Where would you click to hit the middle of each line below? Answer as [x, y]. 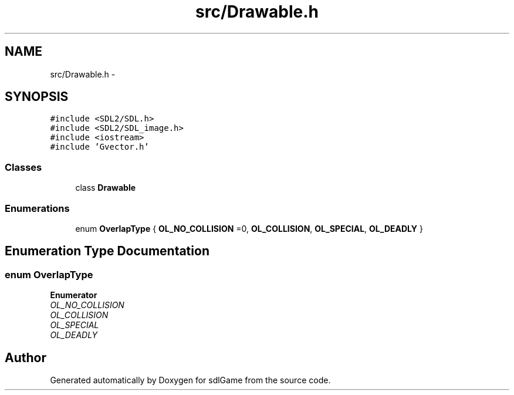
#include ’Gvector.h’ [99, 147]
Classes [23, 167]
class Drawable [106, 188]
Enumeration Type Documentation [107, 251]
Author [26, 357]
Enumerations [37, 208]
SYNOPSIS [37, 97]
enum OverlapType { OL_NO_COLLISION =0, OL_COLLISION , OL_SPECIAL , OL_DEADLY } [249, 228]
